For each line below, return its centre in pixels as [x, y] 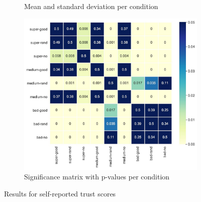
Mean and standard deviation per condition [91, 6]
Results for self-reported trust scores [60, 193]
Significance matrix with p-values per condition [97, 177]
